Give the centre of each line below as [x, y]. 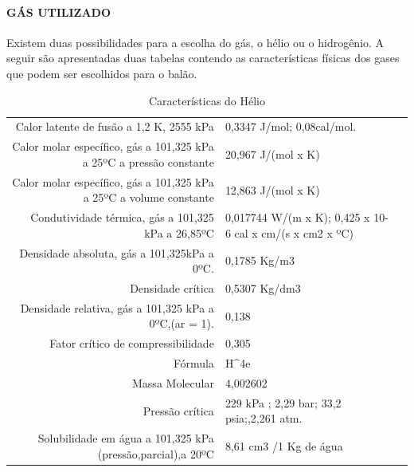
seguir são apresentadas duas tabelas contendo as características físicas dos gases [203, 58]
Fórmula [194, 363]
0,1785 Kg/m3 [260, 260]
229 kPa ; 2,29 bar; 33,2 [283, 402]
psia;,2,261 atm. [264, 418]
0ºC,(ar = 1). [182, 323]
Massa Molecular [173, 382]
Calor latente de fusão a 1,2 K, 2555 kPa [115, 126]
